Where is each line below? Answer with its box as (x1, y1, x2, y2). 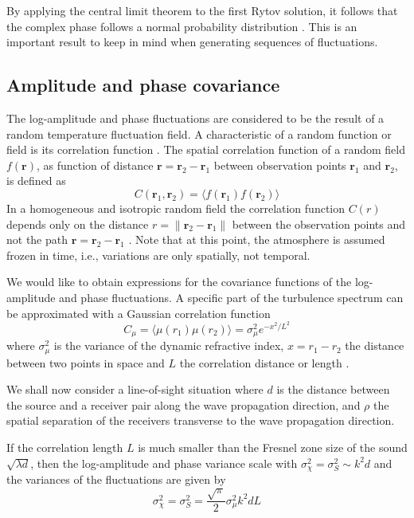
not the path (6, 231, 68, 248)
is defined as (6, 172, 66, 189)
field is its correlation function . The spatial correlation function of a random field (6, 141, 405, 158)
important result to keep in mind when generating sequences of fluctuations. (6, 33, 378, 50)
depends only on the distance (6, 215, 149, 232)
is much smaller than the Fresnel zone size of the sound (138, 439, 408, 456)
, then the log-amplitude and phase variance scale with (30, 454, 298, 471)
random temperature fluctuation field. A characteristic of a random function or (6, 125, 392, 142)
